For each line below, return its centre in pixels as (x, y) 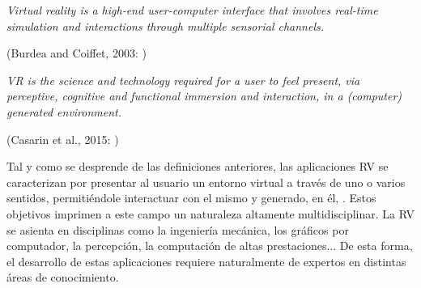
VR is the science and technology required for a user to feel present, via (183, 80)
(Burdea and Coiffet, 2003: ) (77, 53)
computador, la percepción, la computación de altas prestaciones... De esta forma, (210, 246)
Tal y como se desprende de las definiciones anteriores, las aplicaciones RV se (198, 166)
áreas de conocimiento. (63, 277)
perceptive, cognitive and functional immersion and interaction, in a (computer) (204, 96)
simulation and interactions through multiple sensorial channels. (166, 25)
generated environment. (64, 111)
